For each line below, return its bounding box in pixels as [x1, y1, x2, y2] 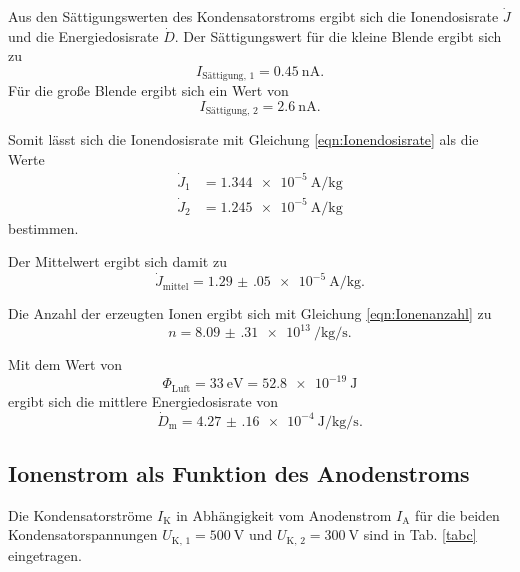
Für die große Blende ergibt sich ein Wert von [8, 80, 289, 101]
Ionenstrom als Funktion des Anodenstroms [8, 458, 470, 489]
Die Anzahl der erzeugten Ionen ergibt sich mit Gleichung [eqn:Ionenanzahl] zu [8, 303, 492, 324]
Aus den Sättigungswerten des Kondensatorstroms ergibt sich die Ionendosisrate [8, 6, 499, 26]
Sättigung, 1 [202, 71, 255, 82]
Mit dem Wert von [8, 354, 123, 375]
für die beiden [415, 504, 500, 525]
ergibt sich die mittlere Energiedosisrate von [8, 390, 279, 411]
